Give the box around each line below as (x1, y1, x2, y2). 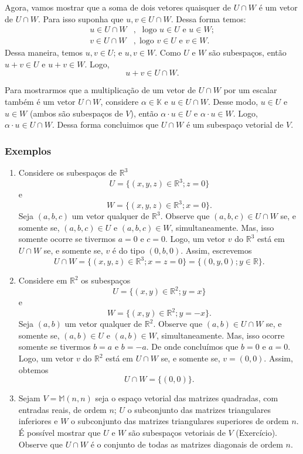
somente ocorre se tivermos (18, 233, 115, 245)
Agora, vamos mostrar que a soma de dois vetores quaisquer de (5, 1, 231, 13)
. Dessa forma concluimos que (52, 118, 159, 131)
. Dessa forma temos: (171, 12, 246, 25)
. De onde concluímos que (146, 340, 239, 353)
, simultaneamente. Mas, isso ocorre (156, 329, 285, 341)
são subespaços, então (209, 46, 287, 59)
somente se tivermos (18, 340, 91, 353)
